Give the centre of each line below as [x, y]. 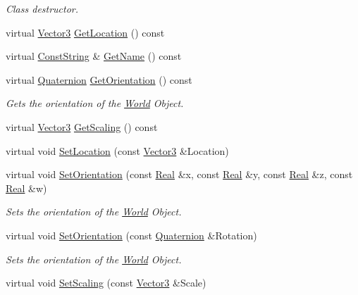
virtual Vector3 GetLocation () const [85, 32]
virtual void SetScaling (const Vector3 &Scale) [106, 283]
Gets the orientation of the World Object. [95, 103]
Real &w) [26, 188]
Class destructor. [42, 8]
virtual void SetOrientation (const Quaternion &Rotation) [131, 235]
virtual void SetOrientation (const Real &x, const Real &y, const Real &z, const [179, 174]
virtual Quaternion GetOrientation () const [99, 79]
